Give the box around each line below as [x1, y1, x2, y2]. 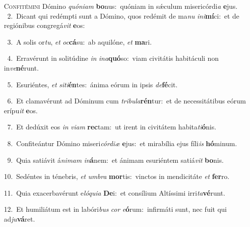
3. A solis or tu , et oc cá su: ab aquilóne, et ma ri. [7, 36, 152, 47]
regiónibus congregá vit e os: [4, 20, 85, 30]
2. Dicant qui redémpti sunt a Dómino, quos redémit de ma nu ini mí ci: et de [7, 10, 239, 21]
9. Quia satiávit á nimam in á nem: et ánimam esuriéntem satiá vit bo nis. [7, 154, 224, 165]
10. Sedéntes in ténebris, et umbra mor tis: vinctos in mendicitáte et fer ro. [4, 171, 229, 181]
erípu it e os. [4, 105, 38, 115]
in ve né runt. [4, 62, 39, 73]
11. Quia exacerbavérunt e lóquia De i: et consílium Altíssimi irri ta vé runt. [4, 187, 225, 198]
